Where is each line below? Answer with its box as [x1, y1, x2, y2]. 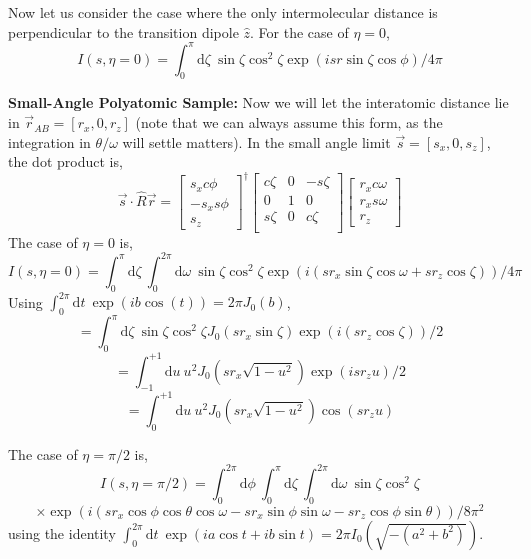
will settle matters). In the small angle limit [122, 131, 391, 152]
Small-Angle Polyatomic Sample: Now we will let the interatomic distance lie [8, 92, 509, 113]
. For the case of [250, 21, 349, 42]
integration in [8, 131, 91, 152]
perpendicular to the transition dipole [8, 21, 239, 42]
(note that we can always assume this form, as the [135, 112, 443, 133]
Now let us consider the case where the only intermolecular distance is [8, 2, 438, 22]
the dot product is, [8, 151, 123, 172]
